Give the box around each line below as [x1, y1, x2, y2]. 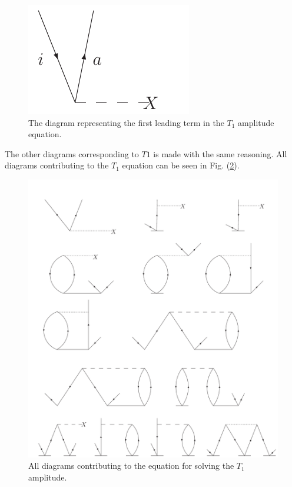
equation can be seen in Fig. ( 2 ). [122, 159, 240, 171]
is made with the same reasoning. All [153, 147, 287, 160]
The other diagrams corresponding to [5, 147, 139, 160]
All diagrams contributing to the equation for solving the [28, 459, 234, 472]
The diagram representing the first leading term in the [28, 116, 224, 128]
